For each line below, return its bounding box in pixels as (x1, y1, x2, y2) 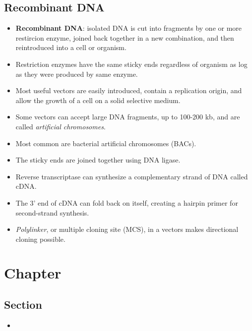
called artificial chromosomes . (15, 121, 106, 131)
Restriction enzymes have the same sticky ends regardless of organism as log (15, 58, 248, 69)
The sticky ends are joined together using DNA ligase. (15, 155, 181, 165)
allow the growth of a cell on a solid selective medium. (15, 95, 181, 105)
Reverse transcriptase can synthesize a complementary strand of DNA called (15, 171, 248, 181)
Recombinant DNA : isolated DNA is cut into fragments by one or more (15, 23, 242, 33)
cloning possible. (15, 233, 65, 244)
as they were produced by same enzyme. (15, 68, 138, 79)
